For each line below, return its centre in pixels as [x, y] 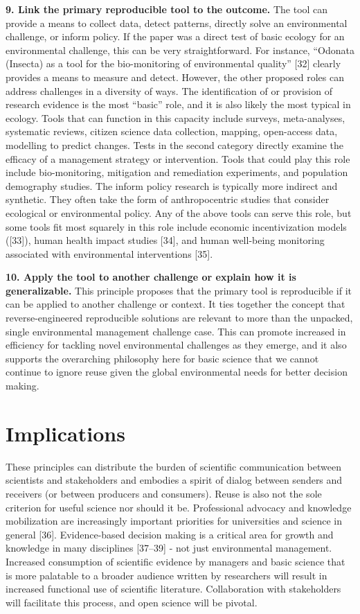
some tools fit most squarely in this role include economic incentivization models [176, 226]
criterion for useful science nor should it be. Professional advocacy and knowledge [179, 507]
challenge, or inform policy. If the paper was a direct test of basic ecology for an [175, 36]
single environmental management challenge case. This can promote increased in [176, 331]
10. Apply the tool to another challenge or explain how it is [151, 277]
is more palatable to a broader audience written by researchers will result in [166, 575]
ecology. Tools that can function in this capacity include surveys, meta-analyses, [175, 117]
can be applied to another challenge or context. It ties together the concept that [175, 304]
